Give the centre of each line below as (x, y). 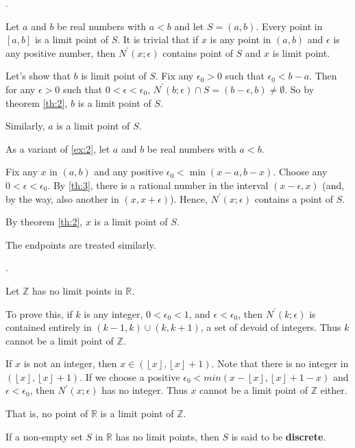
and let (189, 26)
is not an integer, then (70, 363)
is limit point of (114, 76)
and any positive (129, 172)
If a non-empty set (44, 436)
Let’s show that (38, 76)
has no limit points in (77, 290)
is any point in (241, 39)
